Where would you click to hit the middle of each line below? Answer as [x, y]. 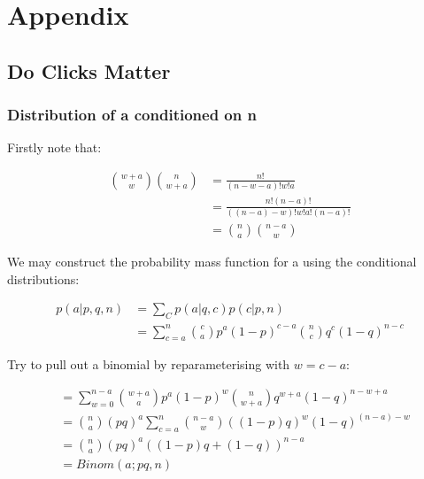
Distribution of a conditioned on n [132, 115]
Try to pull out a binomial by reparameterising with [149, 364]
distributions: [43, 278]
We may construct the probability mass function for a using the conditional [212, 261]
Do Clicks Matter [89, 70]
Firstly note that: [54, 147]
